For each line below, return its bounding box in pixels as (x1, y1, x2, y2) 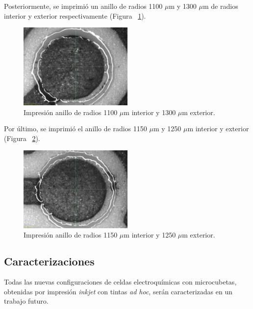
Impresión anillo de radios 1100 (24, 107, 118, 117)
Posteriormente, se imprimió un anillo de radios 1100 (4, 1, 163, 11)
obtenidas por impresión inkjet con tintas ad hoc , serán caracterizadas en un (4, 286, 232, 296)
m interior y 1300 (124, 107, 176, 117)
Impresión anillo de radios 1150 (24, 230, 118, 240)
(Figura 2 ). (4, 133, 40, 143)
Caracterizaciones (4, 254, 95, 269)
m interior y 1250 (124, 230, 176, 240)
